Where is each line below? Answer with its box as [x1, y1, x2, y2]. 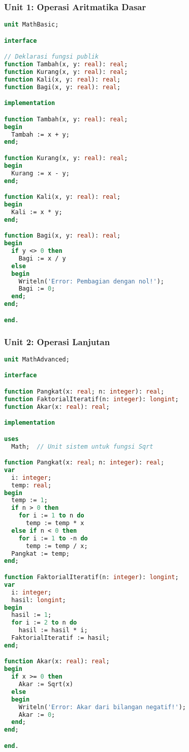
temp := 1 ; [11, 497, 48, 504]
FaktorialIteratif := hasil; [11, 634, 110, 641]
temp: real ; [11, 481, 52, 489]
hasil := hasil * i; [18, 627, 88, 634]
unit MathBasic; [4, 21, 59, 29]
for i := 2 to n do [11, 619, 77, 627]
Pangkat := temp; [11, 550, 70, 557]
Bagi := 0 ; [18, 285, 55, 293]
